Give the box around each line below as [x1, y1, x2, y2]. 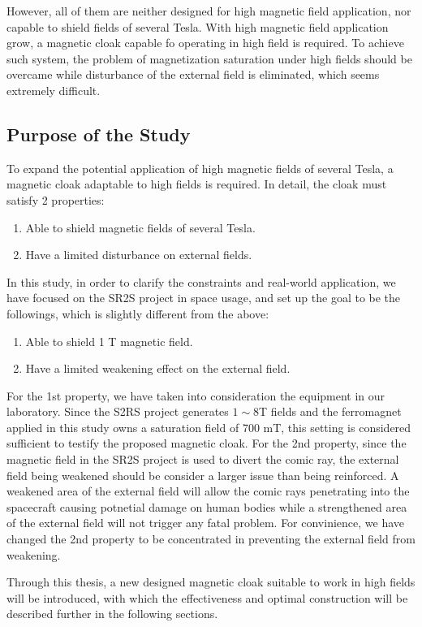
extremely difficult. [6, 81, 101, 98]
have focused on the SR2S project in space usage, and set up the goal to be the [6, 289, 401, 306]
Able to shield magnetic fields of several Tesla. [25, 218, 256, 236]
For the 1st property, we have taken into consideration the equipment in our [6, 387, 385, 404]
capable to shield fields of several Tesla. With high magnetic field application [6, 18, 389, 35]
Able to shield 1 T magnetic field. [25, 332, 193, 349]
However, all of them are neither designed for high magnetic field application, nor [6, 2, 411, 19]
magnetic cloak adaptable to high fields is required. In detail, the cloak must [6, 175, 387, 192]
